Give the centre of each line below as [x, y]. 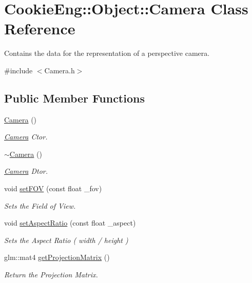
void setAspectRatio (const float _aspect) [70, 223]
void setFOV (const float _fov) [53, 188]
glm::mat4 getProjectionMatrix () [57, 257]
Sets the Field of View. [40, 205]
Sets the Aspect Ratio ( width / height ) [66, 240]
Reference [40, 28]
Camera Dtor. [26, 171]
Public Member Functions [74, 98]
